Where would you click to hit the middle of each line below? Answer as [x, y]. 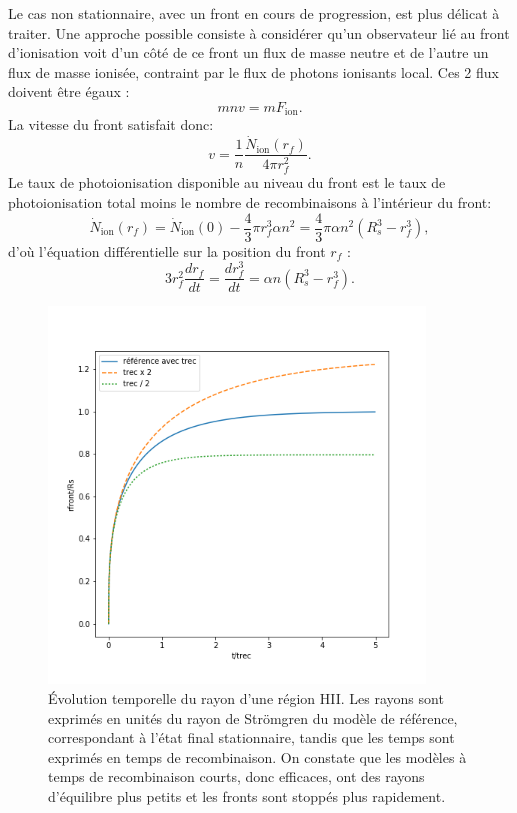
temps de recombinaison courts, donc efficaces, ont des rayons [236, 776]
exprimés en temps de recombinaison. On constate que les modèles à [257, 756]
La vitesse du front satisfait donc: [111, 124]
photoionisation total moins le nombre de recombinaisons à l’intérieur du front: [250, 201]
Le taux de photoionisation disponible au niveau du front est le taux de [227, 182]
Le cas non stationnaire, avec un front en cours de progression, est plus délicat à [254, 13]
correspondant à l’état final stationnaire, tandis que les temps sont [251, 737]
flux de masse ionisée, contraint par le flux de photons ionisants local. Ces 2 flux [253, 71]
